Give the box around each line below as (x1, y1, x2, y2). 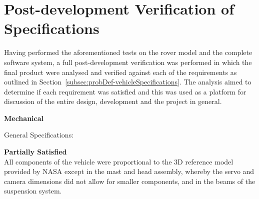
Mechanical (4, 112, 44, 123)
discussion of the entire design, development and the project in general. (4, 96, 222, 106)
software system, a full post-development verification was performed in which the (4, 56, 252, 67)
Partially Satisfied (4, 146, 67, 157)
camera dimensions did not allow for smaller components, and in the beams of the (4, 175, 255, 186)
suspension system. (4, 185, 62, 196)
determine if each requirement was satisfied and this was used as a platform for (4, 86, 246, 96)
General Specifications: (4, 129, 74, 140)
